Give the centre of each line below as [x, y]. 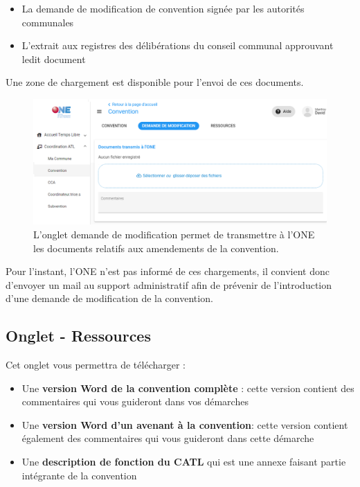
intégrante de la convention [79, 475]
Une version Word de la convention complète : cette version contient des [188, 388]
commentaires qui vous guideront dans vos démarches [135, 401]
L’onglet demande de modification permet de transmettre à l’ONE [174, 234]
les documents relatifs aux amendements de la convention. [156, 248]
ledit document [54, 59]
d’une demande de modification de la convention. [109, 298]
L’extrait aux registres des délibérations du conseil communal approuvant [178, 45]
